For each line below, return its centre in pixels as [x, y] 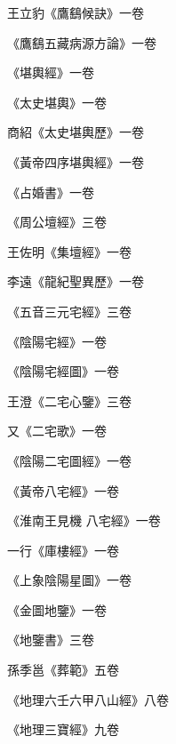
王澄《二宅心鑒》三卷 [69, 400]
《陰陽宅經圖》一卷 [63, 371]
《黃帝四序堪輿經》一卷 [76, 161]
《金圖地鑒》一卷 [57, 609]
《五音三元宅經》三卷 [69, 311]
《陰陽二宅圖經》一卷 [69, 460]
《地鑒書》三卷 [51, 640]
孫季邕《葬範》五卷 [63, 670]
